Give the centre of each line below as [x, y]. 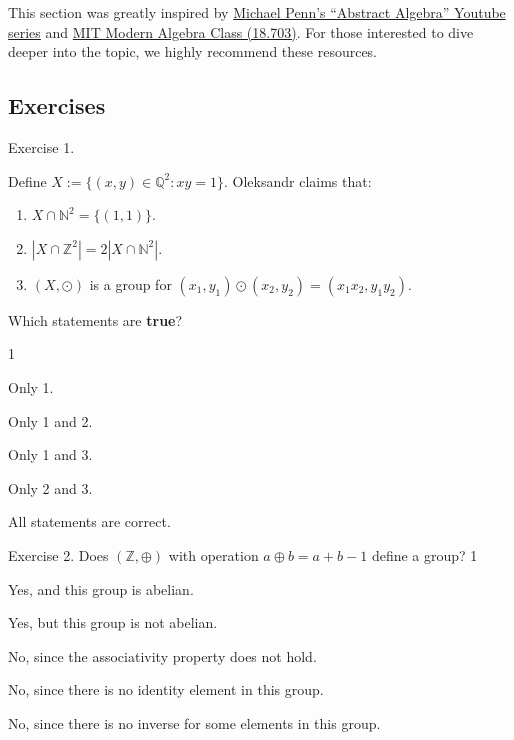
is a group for [130, 283]
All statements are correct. [89, 521]
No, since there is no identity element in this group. [166, 689]
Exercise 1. [41, 146]
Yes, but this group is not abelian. [113, 622]
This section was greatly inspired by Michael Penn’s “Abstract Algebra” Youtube [257, 12]
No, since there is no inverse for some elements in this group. [194, 722]
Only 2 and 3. [50, 487]
